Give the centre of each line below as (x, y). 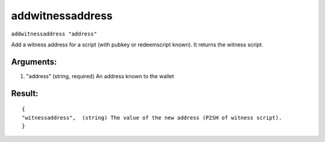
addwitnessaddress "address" (54, 34)
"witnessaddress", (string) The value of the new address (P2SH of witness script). (152, 118)
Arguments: (34, 62)
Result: (25, 93)
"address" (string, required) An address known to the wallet (100, 76)
